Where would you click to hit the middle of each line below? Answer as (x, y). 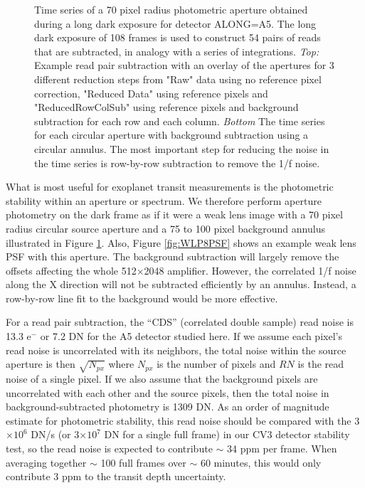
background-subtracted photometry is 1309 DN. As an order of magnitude (168, 407)
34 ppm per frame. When (282, 448)
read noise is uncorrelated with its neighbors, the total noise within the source (176, 350)
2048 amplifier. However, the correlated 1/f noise (250, 270)
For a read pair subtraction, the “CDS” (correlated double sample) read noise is (180, 322)
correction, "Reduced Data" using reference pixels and (151, 93)
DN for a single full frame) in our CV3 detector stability (227, 434)
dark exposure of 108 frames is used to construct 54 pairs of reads (178, 37)
